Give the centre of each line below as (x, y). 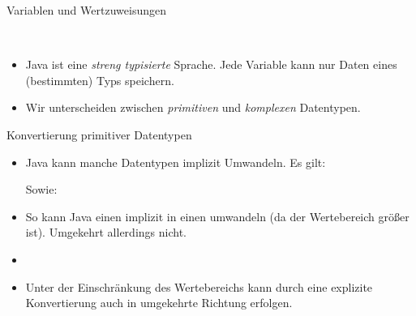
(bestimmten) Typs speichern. (100, 80)
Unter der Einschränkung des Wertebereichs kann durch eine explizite (199, 286)
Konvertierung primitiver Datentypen (99, 134)
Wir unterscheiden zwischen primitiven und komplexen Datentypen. (193, 107)
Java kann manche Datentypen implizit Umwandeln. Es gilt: (176, 162)
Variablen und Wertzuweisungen (86, 10)
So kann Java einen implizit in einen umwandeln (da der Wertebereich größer (217, 216)
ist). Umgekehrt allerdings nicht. (106, 232)
